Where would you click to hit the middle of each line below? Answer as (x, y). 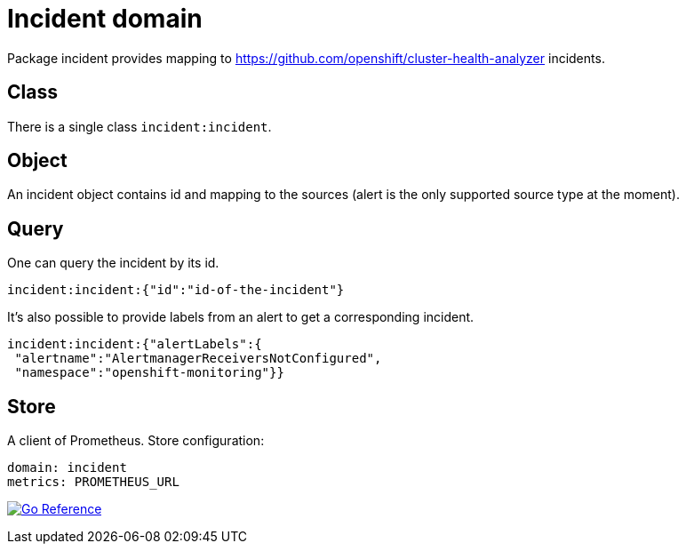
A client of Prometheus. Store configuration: (136, 441)
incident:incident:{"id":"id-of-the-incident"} (176, 290)
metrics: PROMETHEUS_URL (93, 482)
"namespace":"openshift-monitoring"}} (149, 373)
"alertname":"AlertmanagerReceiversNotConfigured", (198, 359)
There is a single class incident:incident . (140, 126)
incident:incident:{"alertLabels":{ (135, 344)
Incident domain (105, 19)
